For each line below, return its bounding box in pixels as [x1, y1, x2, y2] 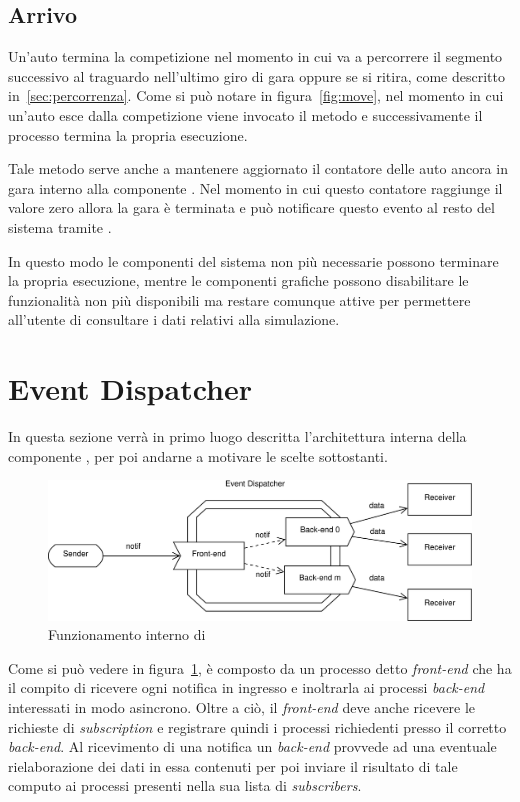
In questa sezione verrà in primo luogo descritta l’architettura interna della [8, 426, 467, 447]
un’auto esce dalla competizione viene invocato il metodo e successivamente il [8, 104, 483, 125]
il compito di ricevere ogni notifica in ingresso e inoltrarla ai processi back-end [8, 677, 485, 698]
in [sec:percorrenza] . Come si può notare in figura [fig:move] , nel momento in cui [8, 85, 504, 106]
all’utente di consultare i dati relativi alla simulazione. [8, 309, 340, 330]
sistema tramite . [8, 216, 112, 237]
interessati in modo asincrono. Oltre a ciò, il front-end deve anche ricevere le [8, 696, 476, 717]
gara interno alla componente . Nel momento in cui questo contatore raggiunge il [8, 177, 503, 198]
